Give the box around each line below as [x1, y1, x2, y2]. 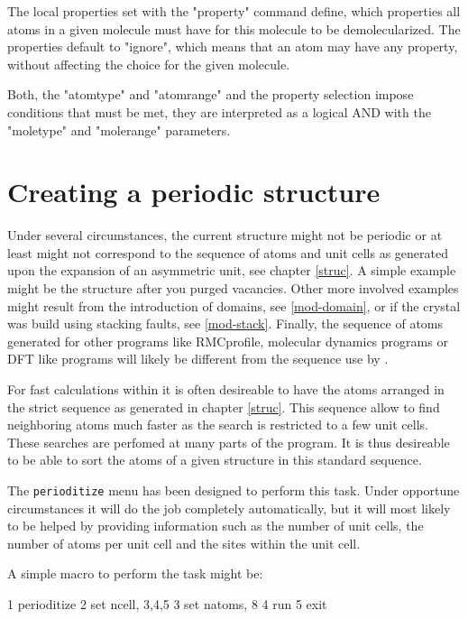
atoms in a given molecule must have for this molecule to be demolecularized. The [7, 19, 461, 38]
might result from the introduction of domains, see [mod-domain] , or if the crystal [7, 296, 461, 315]
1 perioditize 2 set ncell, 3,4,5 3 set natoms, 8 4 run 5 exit [7, 595, 327, 614]
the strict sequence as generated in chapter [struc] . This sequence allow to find [7, 397, 440, 416]
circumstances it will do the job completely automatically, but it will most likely [7, 498, 451, 517]
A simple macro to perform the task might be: [7, 564, 263, 583]
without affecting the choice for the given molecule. [7, 54, 290, 73]
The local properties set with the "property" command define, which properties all [7, 2, 461, 20]
